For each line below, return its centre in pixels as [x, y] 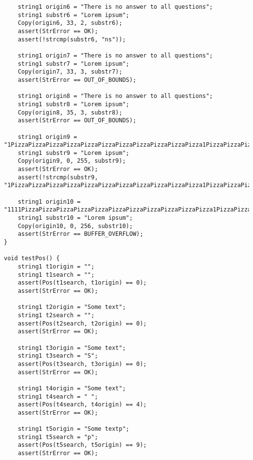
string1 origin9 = [47, 137]
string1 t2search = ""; [56, 315]
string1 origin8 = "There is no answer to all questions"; [115, 96]
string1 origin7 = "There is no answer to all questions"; [115, 55]
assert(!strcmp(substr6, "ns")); [72, 39]
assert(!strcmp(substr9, [58, 177]
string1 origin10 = [49, 201]
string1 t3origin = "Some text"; [72, 348]
